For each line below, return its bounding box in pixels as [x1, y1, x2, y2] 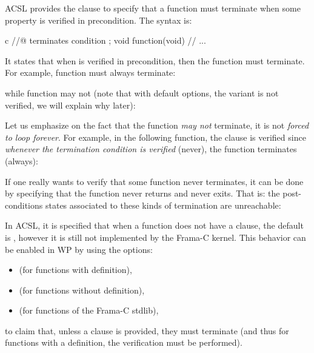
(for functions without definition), [19, 283, 145, 296]
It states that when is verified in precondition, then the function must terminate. [5, 54, 305, 67]
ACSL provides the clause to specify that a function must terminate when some [5, 2, 301, 14]
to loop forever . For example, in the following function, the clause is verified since [5, 130, 306, 143]
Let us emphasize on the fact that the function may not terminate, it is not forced [5, 119, 309, 132]
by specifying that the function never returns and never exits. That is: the [5, 187, 280, 200]
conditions [5, 198, 43, 211]
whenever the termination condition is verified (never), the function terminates [5, 143, 297, 155]
